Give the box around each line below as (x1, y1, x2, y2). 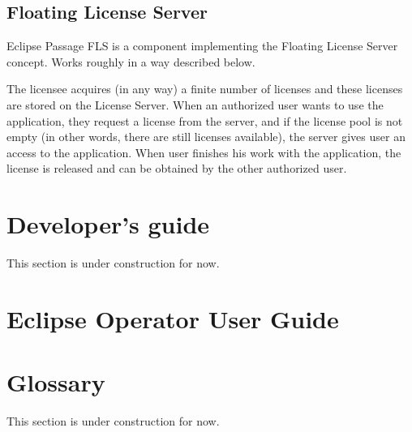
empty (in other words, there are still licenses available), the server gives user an (6, 128, 406, 145)
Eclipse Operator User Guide (6, 302, 339, 335)
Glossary (6, 366, 105, 399)
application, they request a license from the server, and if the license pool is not (6, 112, 403, 129)
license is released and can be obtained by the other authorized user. (6, 160, 347, 177)
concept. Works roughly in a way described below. (6, 53, 255, 70)
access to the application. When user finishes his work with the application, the (6, 143, 401, 160)
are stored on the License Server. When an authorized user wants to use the (6, 96, 384, 113)
